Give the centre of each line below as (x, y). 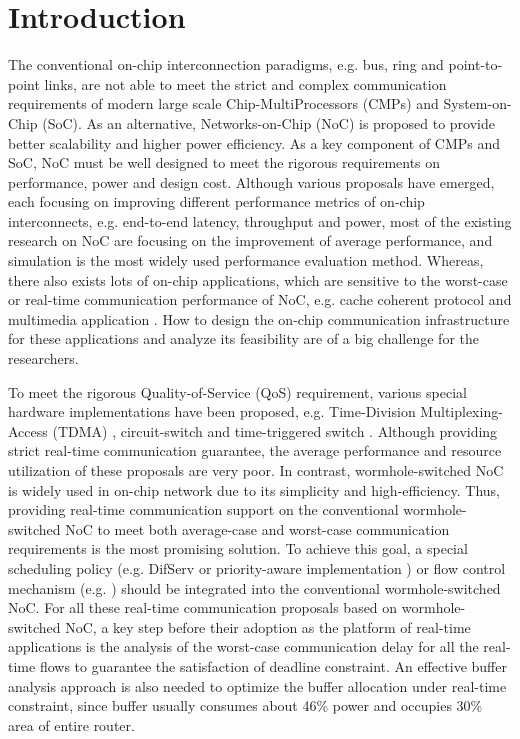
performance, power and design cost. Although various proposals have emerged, (251, 181)
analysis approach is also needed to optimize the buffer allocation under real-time (257, 685)
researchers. (43, 358)
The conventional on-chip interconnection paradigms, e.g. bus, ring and (226, 64)
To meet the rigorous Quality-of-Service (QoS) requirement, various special (237, 391)
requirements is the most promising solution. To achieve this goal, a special (238, 548)
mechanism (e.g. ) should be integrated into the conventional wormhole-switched (254, 587)
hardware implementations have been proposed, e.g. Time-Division (212, 411)
